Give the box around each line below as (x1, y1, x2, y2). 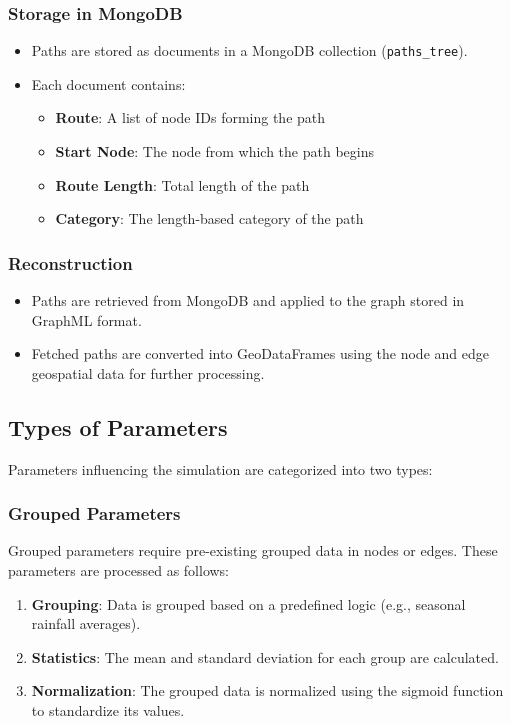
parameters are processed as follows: (8, 560, 230, 581)
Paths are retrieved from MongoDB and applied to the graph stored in (31, 290, 465, 311)
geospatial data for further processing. (31, 362, 265, 383)
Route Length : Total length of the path (55, 174, 310, 195)
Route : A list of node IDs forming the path (55, 107, 326, 128)
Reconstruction (8, 250, 133, 275)
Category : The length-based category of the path (55, 208, 364, 229)
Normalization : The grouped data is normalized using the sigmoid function (31, 680, 504, 701)
